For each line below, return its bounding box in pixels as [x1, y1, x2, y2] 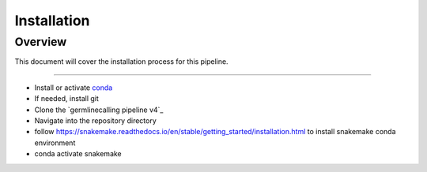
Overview [14, 35, 67, 49]
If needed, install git [34, 94, 99, 103]
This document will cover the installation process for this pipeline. [14, 57, 229, 66]
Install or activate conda [34, 83, 113, 92]
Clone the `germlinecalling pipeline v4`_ [34, 105, 164, 114]
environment [34, 138, 76, 148]
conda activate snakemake [34, 149, 122, 159]
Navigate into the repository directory [34, 115, 157, 125]
